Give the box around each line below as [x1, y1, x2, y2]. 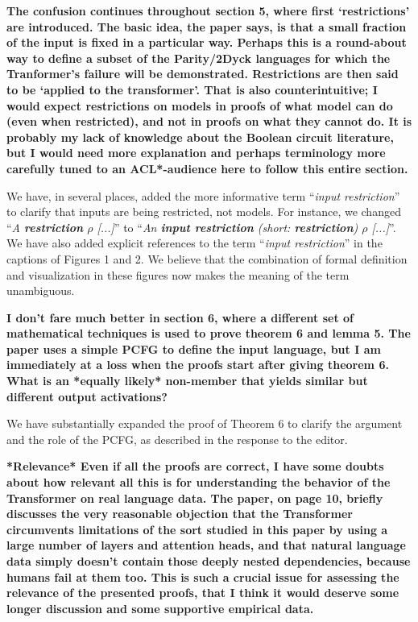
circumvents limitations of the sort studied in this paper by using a [6, 520, 388, 537]
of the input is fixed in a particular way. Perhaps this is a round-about [6, 34, 407, 51]
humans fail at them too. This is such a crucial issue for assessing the [6, 568, 399, 585]
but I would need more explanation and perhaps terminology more [6, 144, 386, 161]
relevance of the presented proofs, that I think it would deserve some [6, 584, 399, 601]
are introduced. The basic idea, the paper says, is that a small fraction [6, 18, 407, 35]
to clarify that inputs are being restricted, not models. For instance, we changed [6, 203, 401, 220]
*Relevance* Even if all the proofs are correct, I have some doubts [6, 458, 384, 475]
